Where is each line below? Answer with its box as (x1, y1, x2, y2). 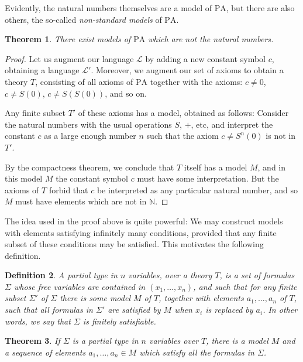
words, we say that (5, 315, 71, 327)
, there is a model (206, 334, 268, 347)
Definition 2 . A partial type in (5, 269, 118, 281)
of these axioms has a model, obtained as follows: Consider (78, 107, 289, 119)
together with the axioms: (150, 75, 243, 87)
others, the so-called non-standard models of (5, 13, 162, 25)
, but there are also (226, 2, 295, 13)
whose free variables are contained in (13, 280, 146, 292)
